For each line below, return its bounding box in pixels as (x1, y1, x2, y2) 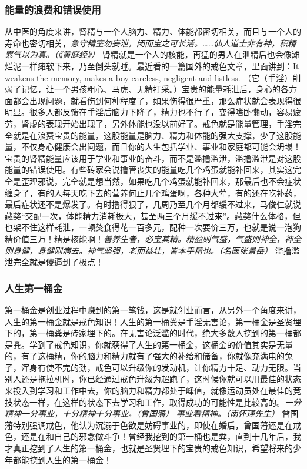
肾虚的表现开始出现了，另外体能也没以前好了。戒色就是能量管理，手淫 (21, 117, 293, 129)
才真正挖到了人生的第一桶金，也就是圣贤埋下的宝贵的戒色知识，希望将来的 (5, 442, 293, 454)
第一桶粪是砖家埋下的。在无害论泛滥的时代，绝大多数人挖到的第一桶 (29, 327, 293, 339)
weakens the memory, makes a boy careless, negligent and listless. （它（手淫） (5, 71, 293, 83)
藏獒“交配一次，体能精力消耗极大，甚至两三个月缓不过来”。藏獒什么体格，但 (5, 209, 301, 222)
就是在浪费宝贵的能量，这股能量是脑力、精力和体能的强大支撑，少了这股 (12, 129, 293, 141)
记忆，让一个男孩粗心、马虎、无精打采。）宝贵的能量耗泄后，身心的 (21, 83, 281, 95)
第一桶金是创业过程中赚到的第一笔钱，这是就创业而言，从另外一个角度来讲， (5, 303, 301, 316)
